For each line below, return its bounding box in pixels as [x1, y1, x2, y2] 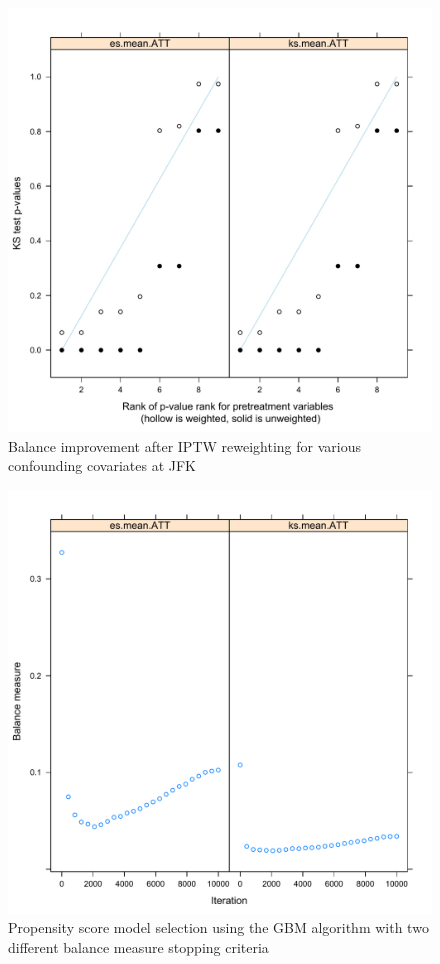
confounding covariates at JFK [8, 455, 196, 476]
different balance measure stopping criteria [8, 936, 269, 957]
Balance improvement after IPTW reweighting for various [8, 435, 361, 456]
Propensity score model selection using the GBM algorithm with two [8, 917, 429, 938]
